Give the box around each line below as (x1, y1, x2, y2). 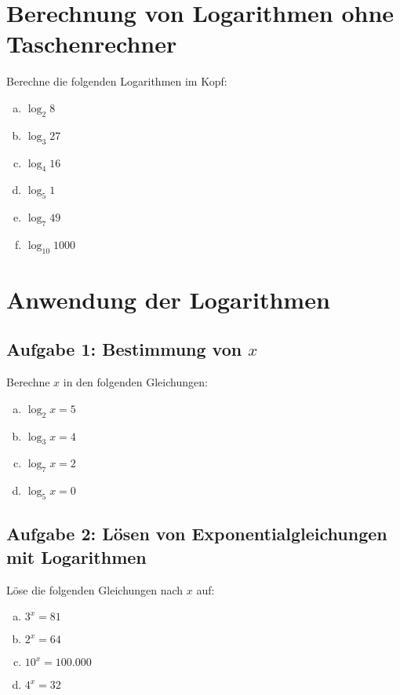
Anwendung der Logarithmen (6, 283, 330, 315)
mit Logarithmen (6, 544, 147, 569)
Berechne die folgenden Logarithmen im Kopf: (6, 73, 227, 90)
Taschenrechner (6, 27, 177, 60)
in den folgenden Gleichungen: (63, 374, 208, 390)
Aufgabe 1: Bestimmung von (6, 337, 242, 361)
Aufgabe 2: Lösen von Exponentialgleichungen (6, 521, 387, 546)
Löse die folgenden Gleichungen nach (6, 581, 184, 598)
